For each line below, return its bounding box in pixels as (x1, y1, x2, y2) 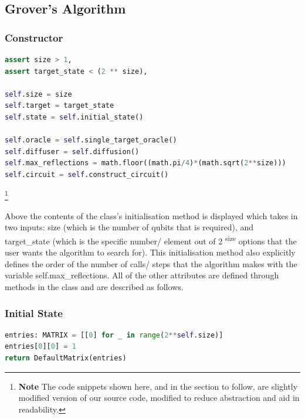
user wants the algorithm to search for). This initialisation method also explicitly (5, 246, 296, 258)
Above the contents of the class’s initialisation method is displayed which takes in (5, 209, 298, 222)
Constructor (5, 30, 63, 45)
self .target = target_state (5, 101, 114, 110)
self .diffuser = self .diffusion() (5, 147, 140, 156)
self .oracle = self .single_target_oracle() (5, 136, 177, 145)
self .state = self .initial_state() (5, 113, 144, 121)
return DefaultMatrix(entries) (5, 354, 127, 362)
